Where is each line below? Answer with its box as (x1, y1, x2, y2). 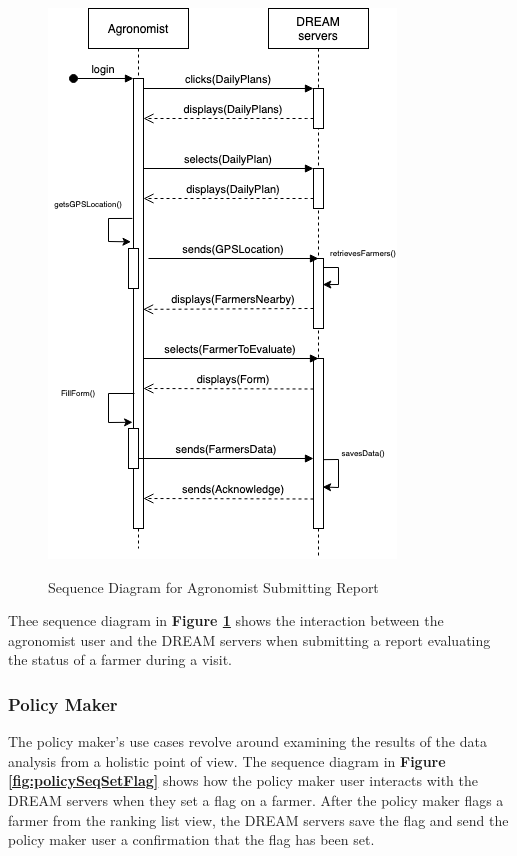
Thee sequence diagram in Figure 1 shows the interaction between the (8, 610, 444, 631)
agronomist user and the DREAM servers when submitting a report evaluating (8, 629, 491, 650)
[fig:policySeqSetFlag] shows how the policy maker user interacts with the (8, 770, 478, 791)
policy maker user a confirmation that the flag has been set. (8, 829, 375, 850)
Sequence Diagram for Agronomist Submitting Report (48, 576, 379, 597)
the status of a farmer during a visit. (8, 649, 232, 670)
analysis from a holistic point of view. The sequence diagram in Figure (8, 750, 446, 771)
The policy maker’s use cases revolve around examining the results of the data (8, 731, 487, 752)
